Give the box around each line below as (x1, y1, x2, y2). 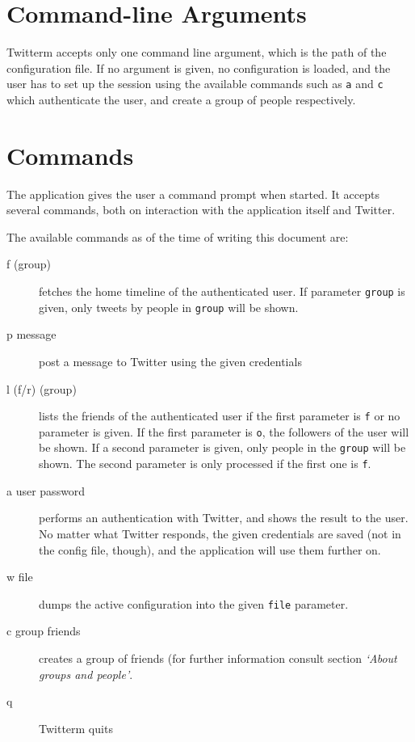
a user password (6, 482, 86, 499)
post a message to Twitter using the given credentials (39, 352, 302, 369)
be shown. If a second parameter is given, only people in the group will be (39, 439, 406, 456)
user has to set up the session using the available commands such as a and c (6, 75, 384, 92)
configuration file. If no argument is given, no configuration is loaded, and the (6, 59, 391, 76)
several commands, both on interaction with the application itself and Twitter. (6, 201, 396, 218)
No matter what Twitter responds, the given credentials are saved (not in (39, 525, 401, 542)
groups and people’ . (39, 665, 133, 682)
